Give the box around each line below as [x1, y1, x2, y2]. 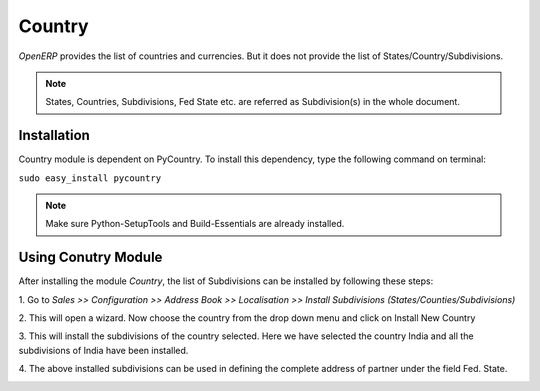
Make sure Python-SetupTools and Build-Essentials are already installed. [45, 218, 345, 230]
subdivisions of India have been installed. [18, 344, 189, 356]
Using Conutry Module [18, 249, 163, 266]
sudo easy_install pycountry [18, 172, 162, 184]
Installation [18, 127, 90, 144]
